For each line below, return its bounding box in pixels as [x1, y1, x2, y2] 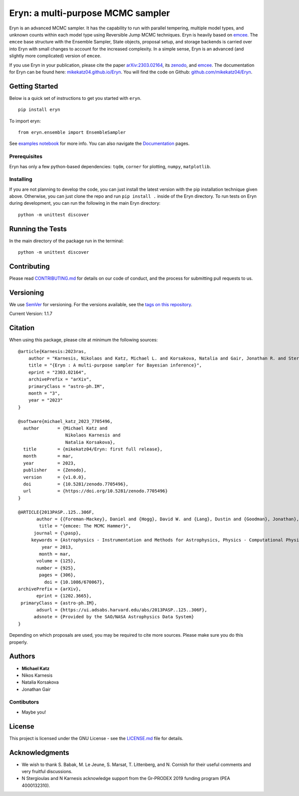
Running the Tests [9, 225, 67, 233]
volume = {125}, [36, 558, 76, 564]
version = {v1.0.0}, [23, 474, 87, 480]
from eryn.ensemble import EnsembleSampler [18, 129, 126, 135]
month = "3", [28, 390, 60, 396]
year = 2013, [41, 544, 74, 550]
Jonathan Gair [21, 686, 51, 692]
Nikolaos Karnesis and [65, 432, 121, 438]
